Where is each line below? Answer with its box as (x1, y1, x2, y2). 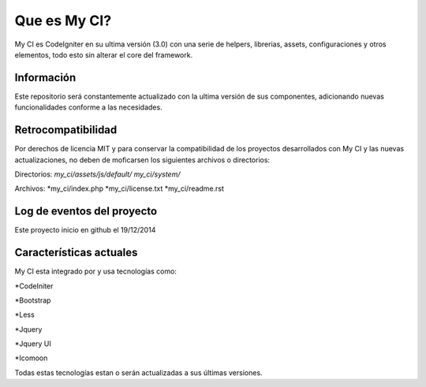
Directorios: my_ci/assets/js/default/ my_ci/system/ (14, 169, 181, 179)
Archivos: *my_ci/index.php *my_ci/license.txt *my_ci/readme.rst (14, 184, 225, 193)
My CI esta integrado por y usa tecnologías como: (14, 266, 177, 276)
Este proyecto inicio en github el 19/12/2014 (14, 225, 156, 235)
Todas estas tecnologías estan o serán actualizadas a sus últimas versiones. (14, 367, 263, 378)
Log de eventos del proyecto (14, 205, 158, 218)
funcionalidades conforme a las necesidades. (14, 102, 163, 112)
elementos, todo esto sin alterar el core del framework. (14, 50, 193, 59)
